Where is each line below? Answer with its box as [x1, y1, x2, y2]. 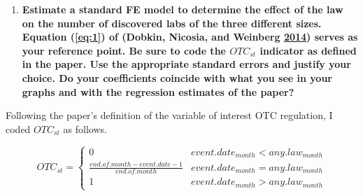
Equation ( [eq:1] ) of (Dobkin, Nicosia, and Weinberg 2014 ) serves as [22, 29, 358, 44]
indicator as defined [259, 43, 357, 57]
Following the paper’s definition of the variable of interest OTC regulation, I [6, 108, 333, 122]
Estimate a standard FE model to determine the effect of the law [22, 2, 343, 16]
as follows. [63, 121, 107, 136]
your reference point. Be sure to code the [22, 43, 226, 57]
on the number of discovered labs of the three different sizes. [22, 15, 322, 30]
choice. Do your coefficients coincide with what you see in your [22, 70, 332, 85]
